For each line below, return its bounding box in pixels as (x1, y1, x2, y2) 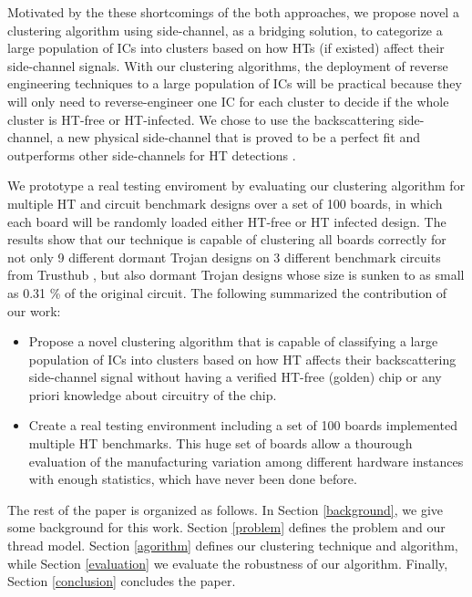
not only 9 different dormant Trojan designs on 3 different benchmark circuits (7, 247, 441, 266)
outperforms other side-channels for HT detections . (7, 145, 296, 164)
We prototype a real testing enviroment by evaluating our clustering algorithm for (7, 176, 466, 195)
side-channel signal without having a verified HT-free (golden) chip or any (28, 367, 442, 386)
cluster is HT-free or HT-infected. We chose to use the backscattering (7, 109, 395, 129)
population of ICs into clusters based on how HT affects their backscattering (28, 349, 457, 368)
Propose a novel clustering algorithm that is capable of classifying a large (28, 332, 438, 351)
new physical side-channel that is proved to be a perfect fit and (67, 128, 420, 147)
